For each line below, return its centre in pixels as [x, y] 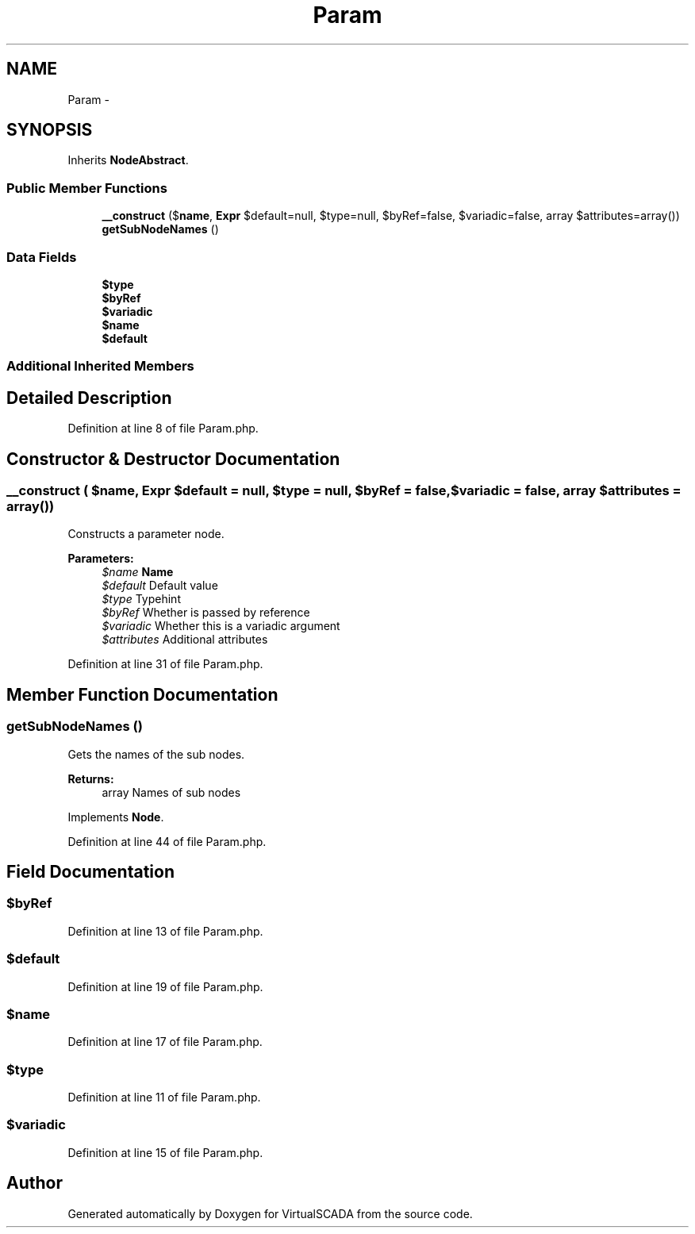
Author [35, 1183]
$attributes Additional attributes [185, 640]
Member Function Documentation [142, 694]
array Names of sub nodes [171, 792]
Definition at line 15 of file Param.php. [165, 1152]
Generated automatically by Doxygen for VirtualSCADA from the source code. [270, 1213]
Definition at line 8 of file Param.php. [163, 429]
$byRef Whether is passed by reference [206, 613]
